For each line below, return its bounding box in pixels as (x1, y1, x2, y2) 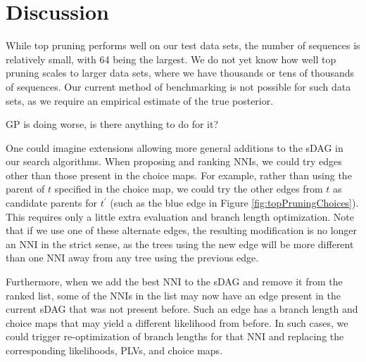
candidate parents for (6, 195, 98, 210)
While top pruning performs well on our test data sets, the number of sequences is (6, 38, 360, 53)
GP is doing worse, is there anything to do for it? (6, 117, 219, 131)
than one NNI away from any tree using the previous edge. (6, 250, 259, 265)
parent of (6, 181, 45, 196)
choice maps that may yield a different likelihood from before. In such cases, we (6, 315, 348, 330)
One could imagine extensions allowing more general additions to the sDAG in (6, 140, 343, 155)
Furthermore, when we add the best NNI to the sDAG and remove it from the (6, 274, 343, 289)
